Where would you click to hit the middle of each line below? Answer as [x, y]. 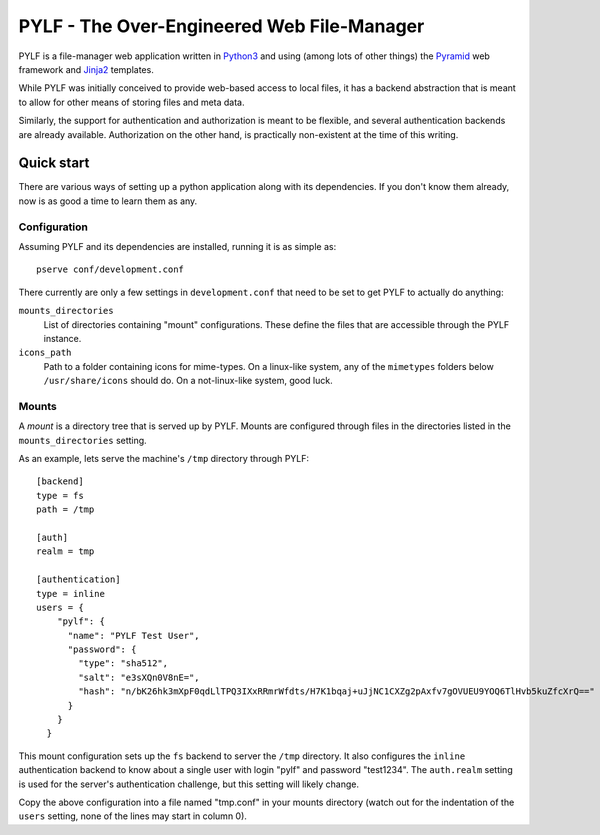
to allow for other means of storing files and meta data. [131, 102]
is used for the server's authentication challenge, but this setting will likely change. [189, 784]
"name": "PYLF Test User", [133, 635]
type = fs [60, 495]
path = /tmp [65, 509]
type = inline [70, 593]
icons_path [45, 353]
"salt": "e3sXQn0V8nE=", [139, 677]
